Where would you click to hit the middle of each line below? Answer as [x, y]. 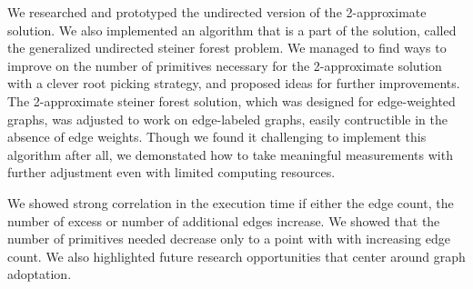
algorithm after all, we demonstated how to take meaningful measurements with [230, 154]
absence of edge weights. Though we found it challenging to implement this [217, 137]
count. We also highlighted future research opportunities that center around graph [236, 256]
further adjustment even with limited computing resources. [171, 172]
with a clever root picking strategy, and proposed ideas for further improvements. [234, 83]
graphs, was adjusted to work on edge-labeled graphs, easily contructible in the [227, 119]
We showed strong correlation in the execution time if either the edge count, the [231, 202]
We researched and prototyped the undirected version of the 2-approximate [217, 12]
